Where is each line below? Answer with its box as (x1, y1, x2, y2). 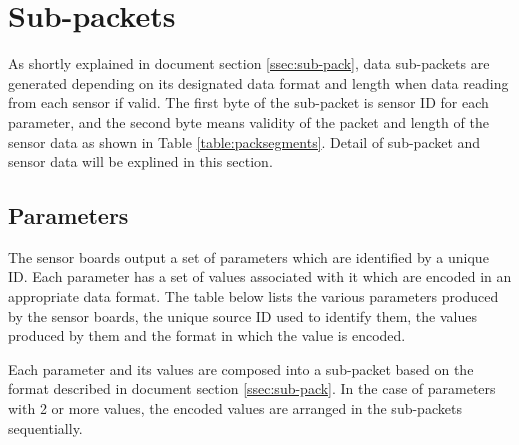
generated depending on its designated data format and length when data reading (8, 72, 509, 93)
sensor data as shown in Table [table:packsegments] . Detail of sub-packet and (8, 131, 481, 152)
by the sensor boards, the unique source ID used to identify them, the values (8, 305, 477, 326)
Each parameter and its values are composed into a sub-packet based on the (8, 358, 474, 379)
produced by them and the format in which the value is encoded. (8, 325, 406, 346)
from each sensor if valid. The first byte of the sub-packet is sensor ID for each (8, 92, 489, 113)
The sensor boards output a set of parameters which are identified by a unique (8, 246, 489, 267)
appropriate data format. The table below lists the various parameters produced (8, 286, 499, 307)
